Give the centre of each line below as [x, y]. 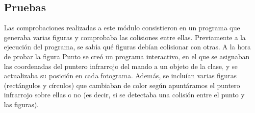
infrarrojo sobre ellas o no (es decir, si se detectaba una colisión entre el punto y [124, 95]
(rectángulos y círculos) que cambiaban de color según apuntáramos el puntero [122, 85]
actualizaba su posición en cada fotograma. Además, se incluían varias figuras [120, 76]
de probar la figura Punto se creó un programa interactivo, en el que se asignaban [127, 56]
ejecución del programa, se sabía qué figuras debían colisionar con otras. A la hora [127, 47]
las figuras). [21, 104]
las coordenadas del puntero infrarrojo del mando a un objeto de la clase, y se [121, 66]
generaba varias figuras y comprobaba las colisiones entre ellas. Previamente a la [125, 37]
